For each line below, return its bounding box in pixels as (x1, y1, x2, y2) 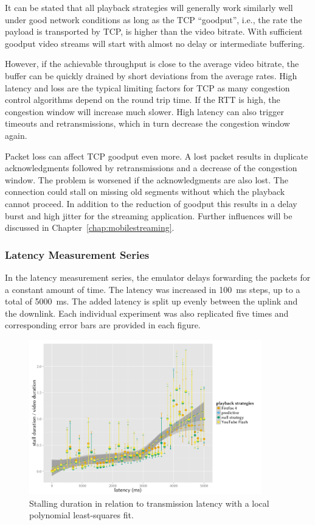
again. (5, 129, 27, 141)
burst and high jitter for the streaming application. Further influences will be (5, 209, 292, 222)
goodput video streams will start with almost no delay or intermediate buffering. (5, 37, 305, 49)
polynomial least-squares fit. (29, 509, 134, 521)
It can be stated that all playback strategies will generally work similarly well (5, 1, 293, 13)
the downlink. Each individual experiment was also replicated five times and (5, 306, 289, 319)
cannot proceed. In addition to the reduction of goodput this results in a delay (5, 197, 297, 210)
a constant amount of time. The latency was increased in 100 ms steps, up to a (5, 283, 300, 295)
